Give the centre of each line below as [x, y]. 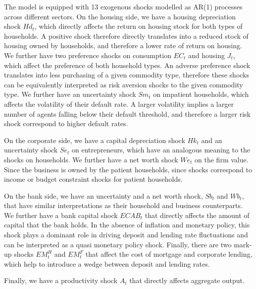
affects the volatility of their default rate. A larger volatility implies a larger [119, 104]
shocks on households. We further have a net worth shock [91, 159]
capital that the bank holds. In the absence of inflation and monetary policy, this [127, 225]
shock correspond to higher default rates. [66, 123]
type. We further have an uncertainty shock [70, 94]
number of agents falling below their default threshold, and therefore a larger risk [127, 113]
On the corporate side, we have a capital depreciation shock [95, 140]
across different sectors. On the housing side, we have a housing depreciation [120, 16]
